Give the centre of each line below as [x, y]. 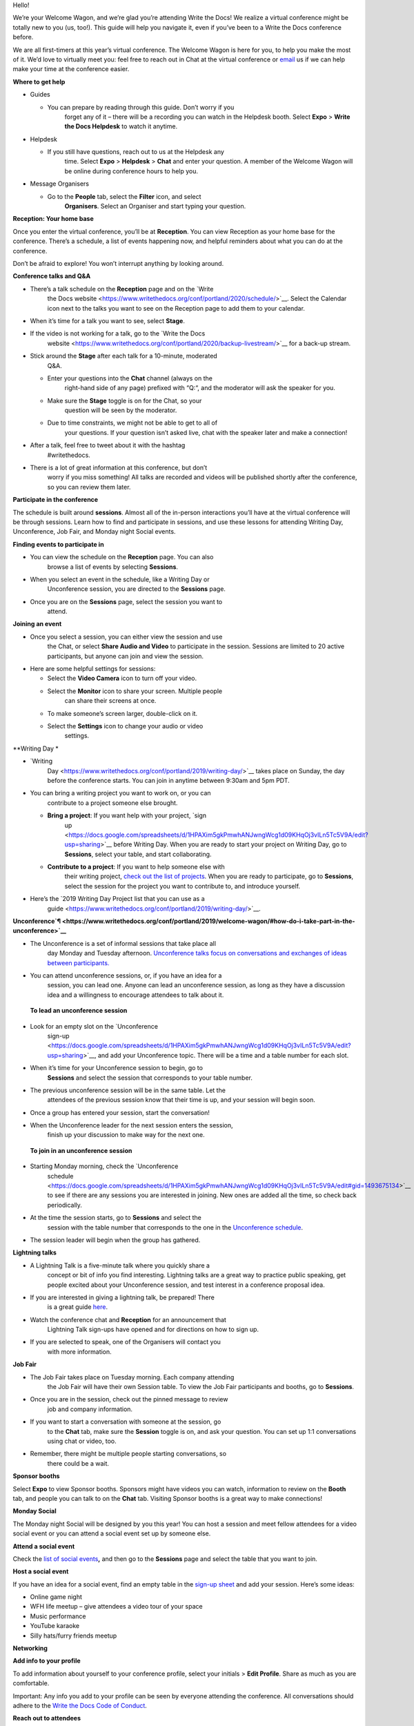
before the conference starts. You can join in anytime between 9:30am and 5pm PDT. [168, 780]
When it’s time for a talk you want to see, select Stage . [108, 320]
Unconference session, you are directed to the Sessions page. [136, 589]
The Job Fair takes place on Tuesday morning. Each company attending [132, 1377]
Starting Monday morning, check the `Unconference [104, 1166]
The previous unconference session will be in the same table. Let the [128, 1090]
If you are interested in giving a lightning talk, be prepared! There [122, 1297]
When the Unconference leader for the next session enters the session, [131, 1125]
